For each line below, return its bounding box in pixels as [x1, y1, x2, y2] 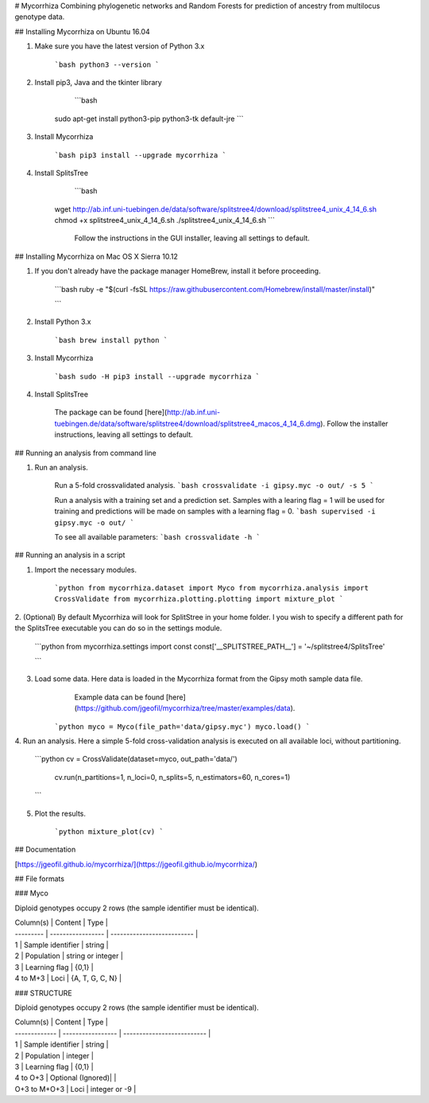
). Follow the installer [320, 419, 388, 428]
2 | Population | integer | [14, 1050, 95, 1060]
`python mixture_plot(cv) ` [54, 827, 164, 836]
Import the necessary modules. [34, 565, 137, 575]
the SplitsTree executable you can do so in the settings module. [14, 623, 222, 633]
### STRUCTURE [14, 988, 73, 998]
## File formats [14, 874, 65, 883]
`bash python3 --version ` [54, 60, 160, 69]
